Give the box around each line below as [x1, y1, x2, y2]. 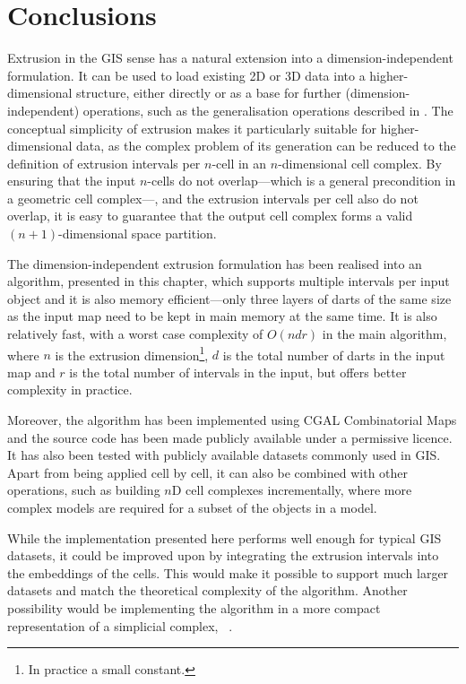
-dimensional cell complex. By [278, 153, 442, 172]
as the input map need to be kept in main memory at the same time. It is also [7, 307, 437, 325]
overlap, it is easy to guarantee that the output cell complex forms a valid [7, 206, 413, 225]
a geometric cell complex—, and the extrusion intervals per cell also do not [7, 188, 419, 207]
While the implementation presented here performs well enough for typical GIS [7, 528, 442, 547]
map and [7, 362, 56, 381]
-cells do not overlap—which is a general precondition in [147, 171, 456, 190]
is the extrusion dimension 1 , [55, 342, 209, 364]
